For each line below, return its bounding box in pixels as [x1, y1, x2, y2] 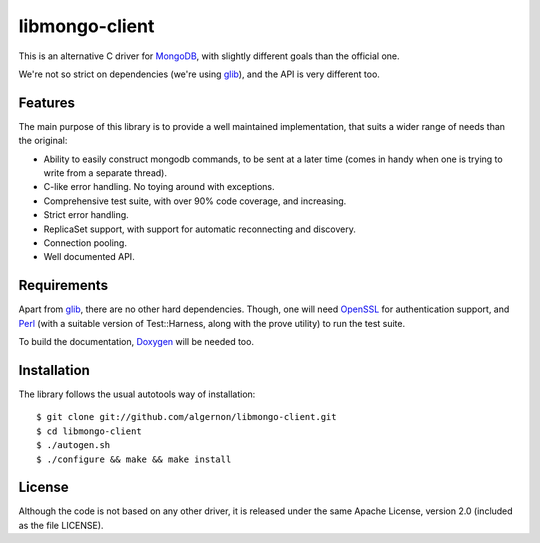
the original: [18, 135, 68, 147]
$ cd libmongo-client [36, 425, 142, 437]
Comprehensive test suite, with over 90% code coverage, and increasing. [43, 195, 347, 207]
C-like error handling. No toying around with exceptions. [43, 181, 275, 193]
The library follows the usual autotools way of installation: [18, 388, 256, 400]
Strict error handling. [43, 209, 129, 221]
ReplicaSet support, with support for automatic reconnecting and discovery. [43, 223, 357, 235]
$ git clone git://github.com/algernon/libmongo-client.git [36, 411, 337, 423]
